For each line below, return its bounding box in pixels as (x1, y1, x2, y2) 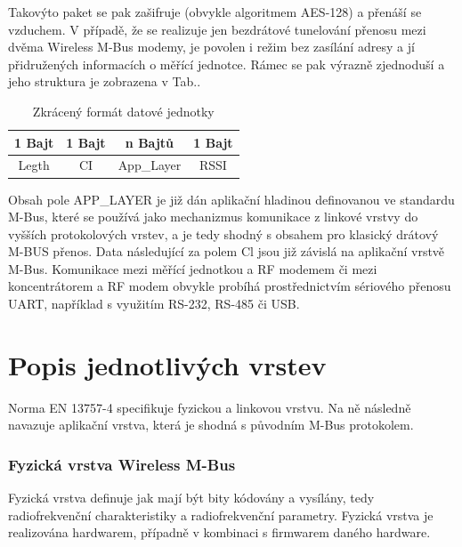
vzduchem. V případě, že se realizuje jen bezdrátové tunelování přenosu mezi (8, 20, 426, 38)
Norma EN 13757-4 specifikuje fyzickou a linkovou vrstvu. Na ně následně (8, 398, 411, 416)
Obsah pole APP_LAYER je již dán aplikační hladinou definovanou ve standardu (8, 189, 455, 208)
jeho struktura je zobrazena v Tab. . (8, 72, 201, 91)
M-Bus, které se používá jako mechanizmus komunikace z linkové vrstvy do (8, 207, 418, 226)
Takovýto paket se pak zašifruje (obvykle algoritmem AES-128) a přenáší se (8, 3, 422, 20)
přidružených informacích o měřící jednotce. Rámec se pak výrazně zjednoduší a (8, 54, 445, 73)
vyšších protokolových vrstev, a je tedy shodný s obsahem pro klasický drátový (8, 224, 439, 243)
